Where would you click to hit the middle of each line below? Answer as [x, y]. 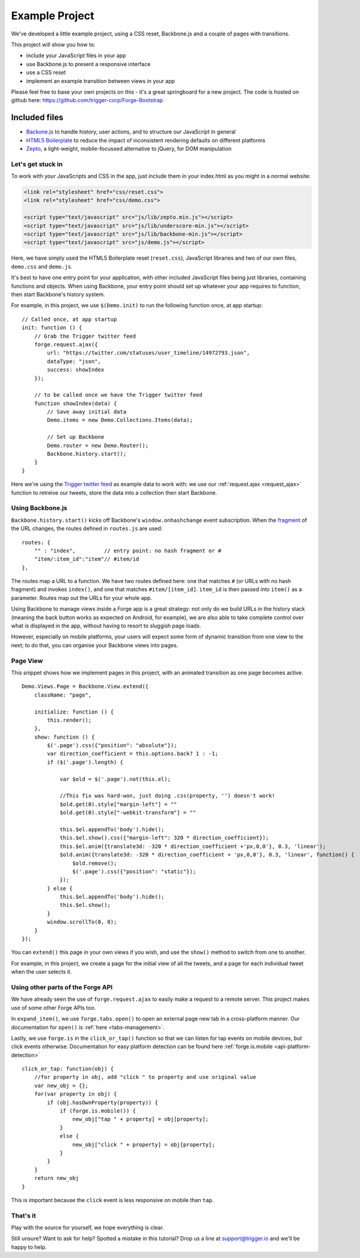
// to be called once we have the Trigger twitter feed [118, 395]
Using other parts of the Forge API [62, 987]
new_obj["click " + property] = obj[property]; [144, 1144]
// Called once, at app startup [69, 319]
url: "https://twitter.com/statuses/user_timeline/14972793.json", [148, 353]
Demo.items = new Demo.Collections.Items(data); [120, 420]
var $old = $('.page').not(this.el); [115, 779]
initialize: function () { [74, 712]
